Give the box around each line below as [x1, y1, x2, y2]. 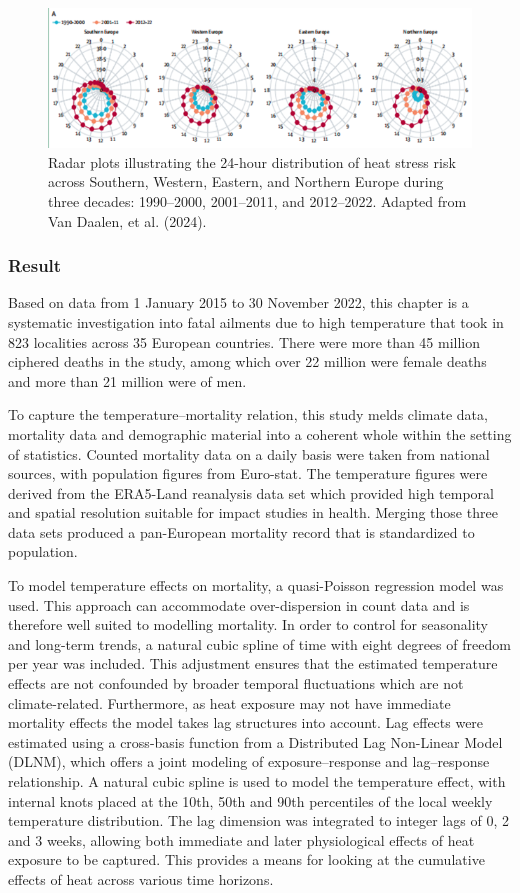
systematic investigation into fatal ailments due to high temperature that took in [8, 311, 504, 332]
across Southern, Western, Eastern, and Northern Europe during [48, 171, 444, 192]
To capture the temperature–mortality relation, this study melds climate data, [8, 404, 488, 425]
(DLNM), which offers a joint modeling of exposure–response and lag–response [8, 751, 490, 772]
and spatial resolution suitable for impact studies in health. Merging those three [8, 502, 498, 523]
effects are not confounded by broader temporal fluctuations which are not [8, 673, 464, 694]
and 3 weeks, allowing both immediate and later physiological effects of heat [8, 829, 475, 850]
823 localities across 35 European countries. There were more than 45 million [8, 331, 481, 352]
